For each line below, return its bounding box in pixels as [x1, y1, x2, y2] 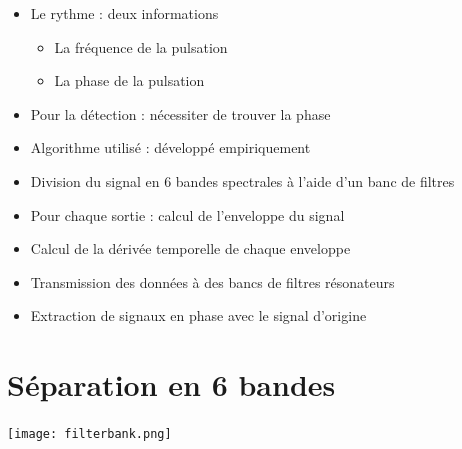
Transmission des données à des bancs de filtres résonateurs [30, 271, 395, 292]
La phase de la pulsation [54, 70, 205, 91]
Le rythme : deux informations [30, 3, 219, 23]
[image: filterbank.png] [7, 427, 172, 442]
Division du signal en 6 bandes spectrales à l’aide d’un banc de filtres [30, 170, 455, 191]
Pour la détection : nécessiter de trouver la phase [30, 103, 331, 124]
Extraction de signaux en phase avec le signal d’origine [30, 305, 367, 326]
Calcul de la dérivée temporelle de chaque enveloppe [30, 238, 351, 259]
